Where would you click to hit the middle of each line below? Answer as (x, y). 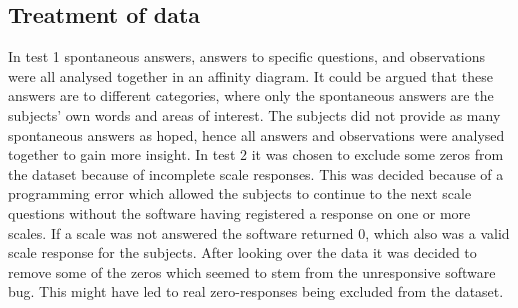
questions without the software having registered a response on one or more (239, 212)
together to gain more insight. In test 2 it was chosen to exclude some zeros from (256, 154)
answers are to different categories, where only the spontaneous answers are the (251, 95)
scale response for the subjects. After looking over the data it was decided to (242, 252)
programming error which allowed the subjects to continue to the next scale (240, 193)
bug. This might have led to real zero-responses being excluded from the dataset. (256, 291)
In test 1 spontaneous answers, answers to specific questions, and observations (246, 56)
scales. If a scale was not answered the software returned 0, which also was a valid (259, 232)
